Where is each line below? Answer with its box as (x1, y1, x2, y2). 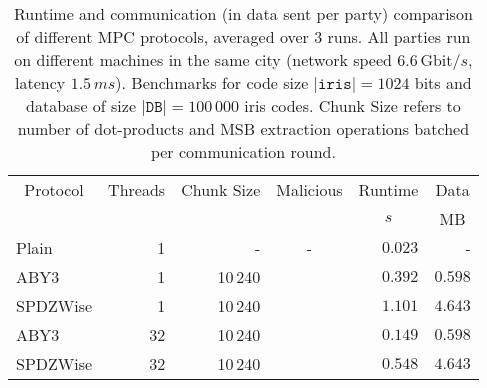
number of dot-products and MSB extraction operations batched (17, 117, 470, 140)
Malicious (276, 178, 343, 201)
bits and (414, 71, 472, 94)
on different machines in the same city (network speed (14, 48, 392, 71)
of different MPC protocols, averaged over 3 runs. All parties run (16, 25, 471, 48)
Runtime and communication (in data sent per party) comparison (14, 2, 473, 25)
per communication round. (150, 140, 336, 163)
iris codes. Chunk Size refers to (244, 94, 461, 117)
